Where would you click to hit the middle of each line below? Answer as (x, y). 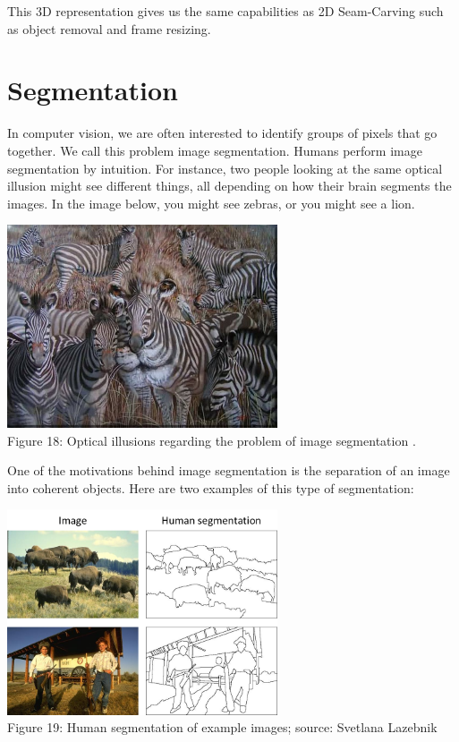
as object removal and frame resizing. (109, 28)
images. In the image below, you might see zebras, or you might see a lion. (211, 203)
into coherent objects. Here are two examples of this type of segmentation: (211, 487)
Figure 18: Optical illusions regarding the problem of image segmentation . (212, 440)
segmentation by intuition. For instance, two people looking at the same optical (225, 168)
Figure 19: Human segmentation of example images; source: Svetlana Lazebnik (222, 727)
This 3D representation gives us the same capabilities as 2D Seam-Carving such (225, 11)
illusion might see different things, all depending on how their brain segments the (229, 186)
